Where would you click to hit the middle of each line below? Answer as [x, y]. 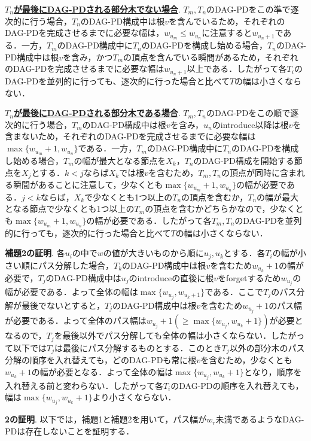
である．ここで [234, 291]
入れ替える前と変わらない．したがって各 [84, 385]
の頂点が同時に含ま [259, 172]
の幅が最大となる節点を [120, 160]
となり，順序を [273, 371]
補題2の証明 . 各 [35, 253]
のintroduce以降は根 [250, 124]
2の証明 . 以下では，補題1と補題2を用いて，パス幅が [106, 419]
